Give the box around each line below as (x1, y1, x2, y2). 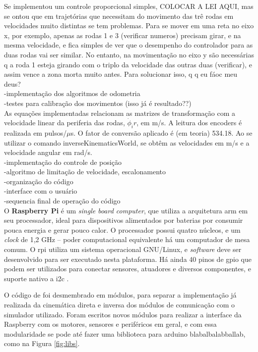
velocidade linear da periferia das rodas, (4, 117, 125, 128)
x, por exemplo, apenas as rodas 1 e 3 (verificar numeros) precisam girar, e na (4, 30, 241, 40)
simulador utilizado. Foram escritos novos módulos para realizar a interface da (4, 309, 242, 319)
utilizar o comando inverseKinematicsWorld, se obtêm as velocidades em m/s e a (4, 137, 250, 148)
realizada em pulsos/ (4, 127, 67, 138)
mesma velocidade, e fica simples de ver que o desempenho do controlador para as (4, 40, 253, 50)
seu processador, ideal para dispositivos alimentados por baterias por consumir (4, 215, 243, 225)
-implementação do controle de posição (4, 156, 122, 167)
